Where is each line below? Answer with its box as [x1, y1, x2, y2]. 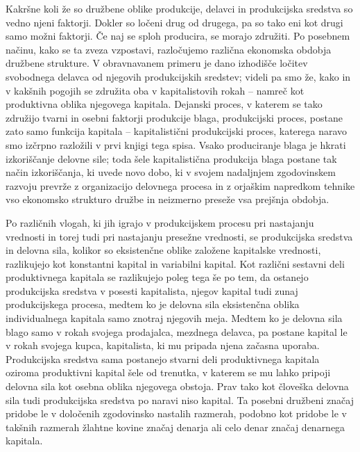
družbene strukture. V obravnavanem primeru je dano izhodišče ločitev [6, 56, 308, 70]
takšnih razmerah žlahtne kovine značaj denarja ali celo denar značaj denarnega [6, 419, 345, 434]
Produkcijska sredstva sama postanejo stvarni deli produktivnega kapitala [6, 351, 320, 366]
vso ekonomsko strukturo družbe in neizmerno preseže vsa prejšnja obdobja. [6, 192, 329, 207]
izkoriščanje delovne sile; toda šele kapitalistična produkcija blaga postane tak [6, 151, 337, 166]
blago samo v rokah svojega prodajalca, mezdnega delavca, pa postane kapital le [6, 324, 348, 339]
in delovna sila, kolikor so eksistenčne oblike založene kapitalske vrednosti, [6, 243, 321, 257]
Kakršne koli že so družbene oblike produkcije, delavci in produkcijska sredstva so [6, 1, 353, 15]
